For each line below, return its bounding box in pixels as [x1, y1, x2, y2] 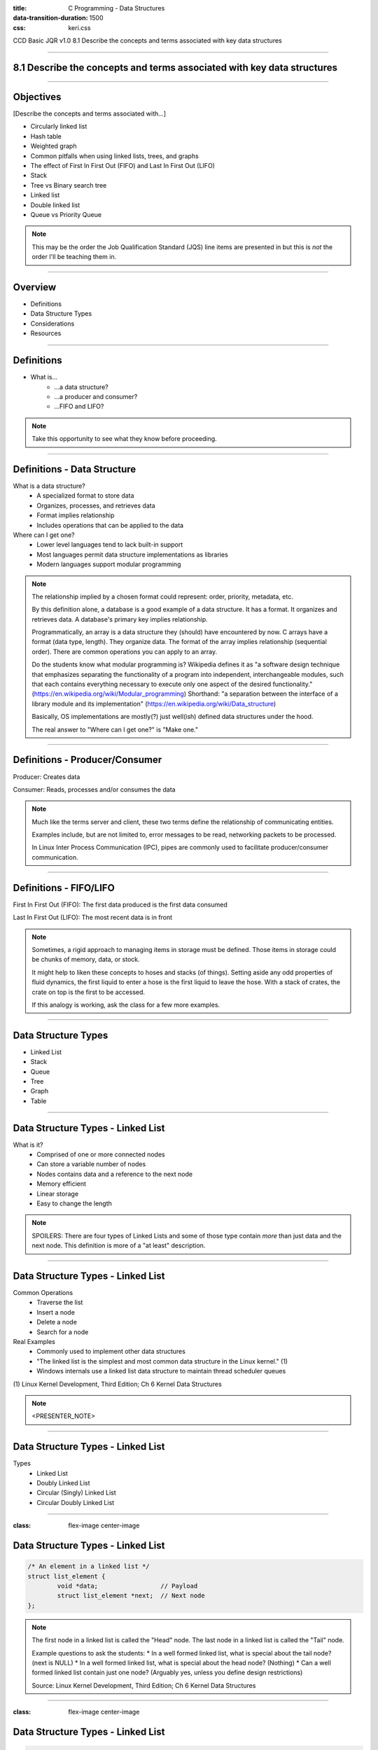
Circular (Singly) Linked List [36, 1488, 116, 1497]
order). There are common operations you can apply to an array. [31, 647, 217, 656]
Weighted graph [30, 142, 77, 150]
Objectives [13, 91, 62, 103]
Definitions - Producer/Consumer [13, 754, 162, 766]
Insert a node [36, 1308, 75, 1316]
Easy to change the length [36, 1199, 112, 1207]
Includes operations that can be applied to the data [36, 521, 184, 529]
